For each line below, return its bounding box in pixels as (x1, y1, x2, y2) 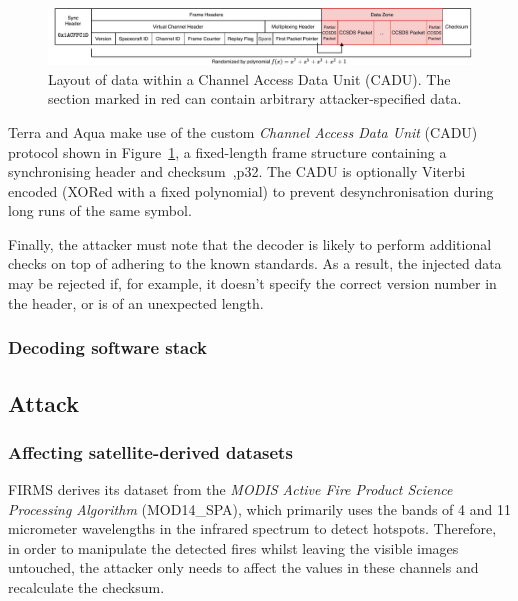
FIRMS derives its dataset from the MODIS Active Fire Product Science (8, 479, 453, 500)
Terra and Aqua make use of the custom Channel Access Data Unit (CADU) (8, 121, 478, 142)
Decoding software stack (8, 335, 208, 360)
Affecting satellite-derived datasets (8, 439, 293, 464)
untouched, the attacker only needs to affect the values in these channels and (8, 557, 479, 578)
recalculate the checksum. (8, 577, 165, 598)
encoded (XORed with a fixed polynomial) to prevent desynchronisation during (8, 180, 494, 201)
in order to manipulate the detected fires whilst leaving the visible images (8, 537, 459, 558)
